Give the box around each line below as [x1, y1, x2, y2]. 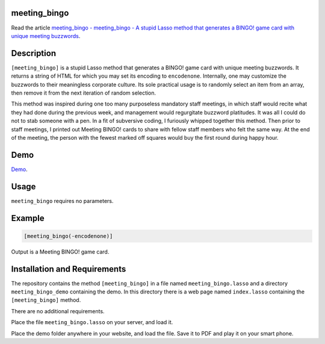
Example [11, 213, 45, 223]
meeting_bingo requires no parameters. [11, 197, 114, 204]
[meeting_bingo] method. [11, 296, 81, 304]
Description [11, 48, 57, 58]
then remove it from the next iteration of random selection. [11, 89, 156, 96]
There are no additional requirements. [11, 307, 105, 314]
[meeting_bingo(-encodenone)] [23, 233, 113, 239]
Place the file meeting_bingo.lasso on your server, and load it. [11, 319, 173, 326]
